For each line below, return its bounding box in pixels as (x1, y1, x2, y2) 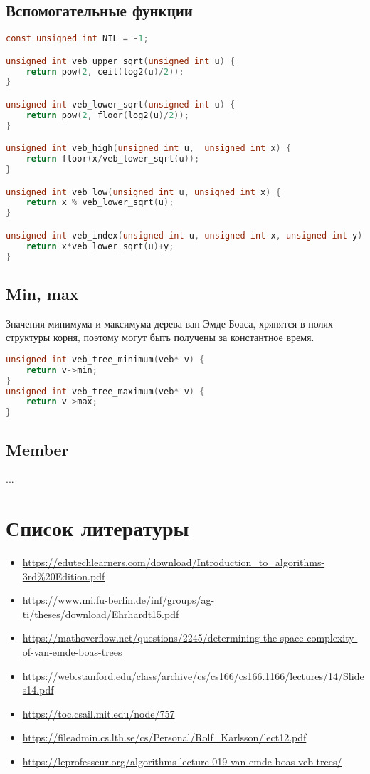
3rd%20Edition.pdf (22, 568, 105, 583)
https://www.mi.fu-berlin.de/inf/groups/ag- (22, 592, 215, 607)
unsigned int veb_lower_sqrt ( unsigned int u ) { (6, 100, 236, 110)
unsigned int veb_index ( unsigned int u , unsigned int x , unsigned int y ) (6, 230, 363, 241)
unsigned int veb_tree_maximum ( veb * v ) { (6, 386, 205, 397)
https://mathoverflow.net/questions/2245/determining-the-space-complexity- (22, 630, 358, 645)
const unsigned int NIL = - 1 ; (6, 33, 149, 44)
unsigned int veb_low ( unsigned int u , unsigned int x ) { (6, 187, 281, 197)
